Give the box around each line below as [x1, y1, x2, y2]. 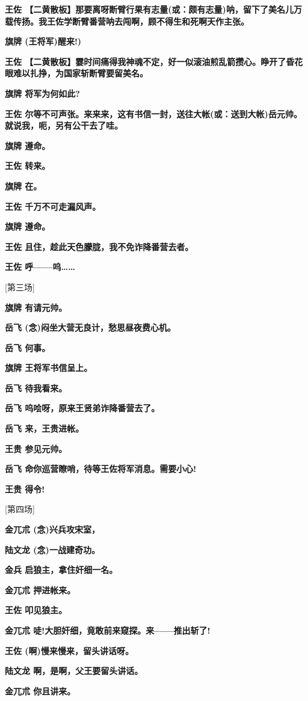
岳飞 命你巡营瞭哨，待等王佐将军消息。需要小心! [5, 462, 197, 475]
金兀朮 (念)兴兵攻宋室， [5, 523, 100, 536]
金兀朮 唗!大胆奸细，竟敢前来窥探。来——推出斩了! [5, 624, 211, 636]
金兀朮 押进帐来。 [5, 583, 76, 596]
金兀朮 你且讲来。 [5, 684, 76, 697]
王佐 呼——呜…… [5, 260, 76, 273]
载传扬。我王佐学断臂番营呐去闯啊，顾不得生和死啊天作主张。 [5, 14, 249, 27]
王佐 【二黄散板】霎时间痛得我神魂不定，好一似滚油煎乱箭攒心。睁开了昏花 [5, 55, 303, 67]
